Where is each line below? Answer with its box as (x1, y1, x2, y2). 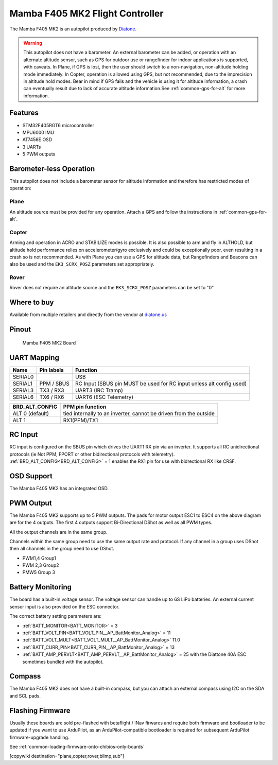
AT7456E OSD (22, 136, 53, 143)
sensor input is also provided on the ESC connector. (9, 603, 120, 610)
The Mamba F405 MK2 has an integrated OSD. (9, 485, 109, 491)
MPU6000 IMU (22, 129, 54, 135)
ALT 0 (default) (12, 410, 49, 417)
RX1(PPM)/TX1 (63, 416, 98, 424)
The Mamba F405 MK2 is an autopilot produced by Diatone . (9, 26, 136, 32)
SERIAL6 (12, 393, 34, 401)
